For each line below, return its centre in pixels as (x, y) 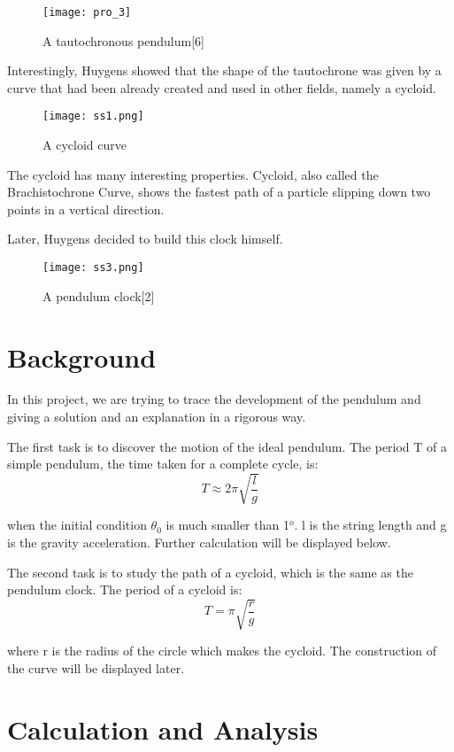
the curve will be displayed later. (96, 667)
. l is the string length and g (370, 525)
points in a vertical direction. (86, 209)
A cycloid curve (85, 145)
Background (82, 357)
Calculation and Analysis (163, 729)
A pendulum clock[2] (99, 295)
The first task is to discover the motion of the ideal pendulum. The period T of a (227, 446)
